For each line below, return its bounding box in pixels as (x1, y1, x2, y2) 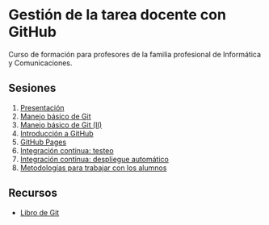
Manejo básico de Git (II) (19, 119, 103, 130)
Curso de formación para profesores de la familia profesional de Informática (8, 49, 261, 59)
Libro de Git (19, 207, 60, 217)
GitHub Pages (19, 137, 67, 147)
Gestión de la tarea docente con (8, 6, 226, 24)
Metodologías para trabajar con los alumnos (19, 163, 167, 173)
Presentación (19, 102, 65, 112)
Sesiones (8, 81, 57, 95)
